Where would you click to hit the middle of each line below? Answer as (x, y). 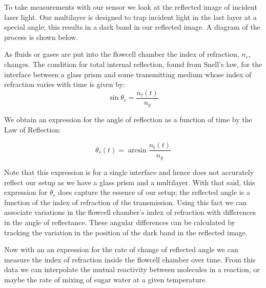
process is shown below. (41, 37)
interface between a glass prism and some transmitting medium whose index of (128, 74)
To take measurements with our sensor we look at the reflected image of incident (131, 7)
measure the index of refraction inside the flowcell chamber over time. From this (130, 259)
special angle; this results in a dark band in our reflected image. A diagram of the (132, 27)
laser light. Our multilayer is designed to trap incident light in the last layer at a (130, 17)
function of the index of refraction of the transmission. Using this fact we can (126, 202)
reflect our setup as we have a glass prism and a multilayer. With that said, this (130, 182)
